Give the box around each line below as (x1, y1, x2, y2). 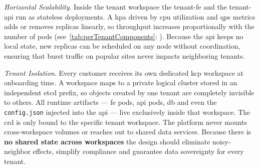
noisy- (212, 136, 231, 146)
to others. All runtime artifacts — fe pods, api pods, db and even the (4, 97, 217, 107)
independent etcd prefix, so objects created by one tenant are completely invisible (4, 87, 254, 97)
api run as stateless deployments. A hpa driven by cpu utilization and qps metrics (4, 11, 255, 22)
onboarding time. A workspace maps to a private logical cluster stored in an (4, 77, 237, 88)
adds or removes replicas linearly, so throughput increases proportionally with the (4, 21, 254, 32)
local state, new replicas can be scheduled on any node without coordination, (4, 41, 240, 51)
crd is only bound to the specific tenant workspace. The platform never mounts (4, 116, 247, 127)
